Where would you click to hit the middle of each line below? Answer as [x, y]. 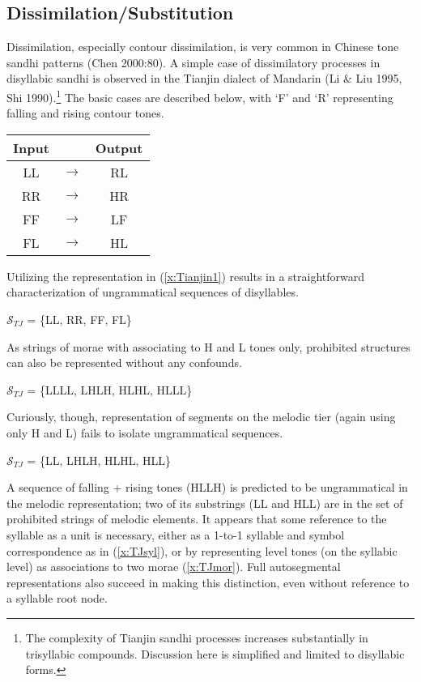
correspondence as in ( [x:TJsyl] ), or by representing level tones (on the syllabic [202, 550]
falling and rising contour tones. [85, 113]
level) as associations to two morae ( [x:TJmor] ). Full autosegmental [174, 567]
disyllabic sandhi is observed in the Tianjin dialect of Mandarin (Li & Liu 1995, [204, 78]
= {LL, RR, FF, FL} [79, 320]
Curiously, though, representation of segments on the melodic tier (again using [201, 417]
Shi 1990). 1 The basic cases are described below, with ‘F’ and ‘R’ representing [200, 96]
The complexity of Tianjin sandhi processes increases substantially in [197, 637]
